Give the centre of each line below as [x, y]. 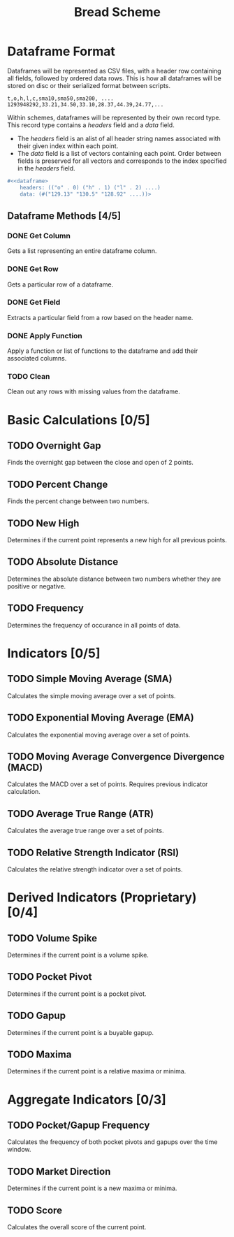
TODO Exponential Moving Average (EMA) [101, 718]
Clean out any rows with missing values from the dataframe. [94, 391]
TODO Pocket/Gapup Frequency [79, 1125]
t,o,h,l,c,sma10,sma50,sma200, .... [60, 99]
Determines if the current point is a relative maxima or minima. [97, 1071]
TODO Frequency [45, 608]
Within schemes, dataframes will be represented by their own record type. [114, 117]
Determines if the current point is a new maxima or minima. [92, 1188]
